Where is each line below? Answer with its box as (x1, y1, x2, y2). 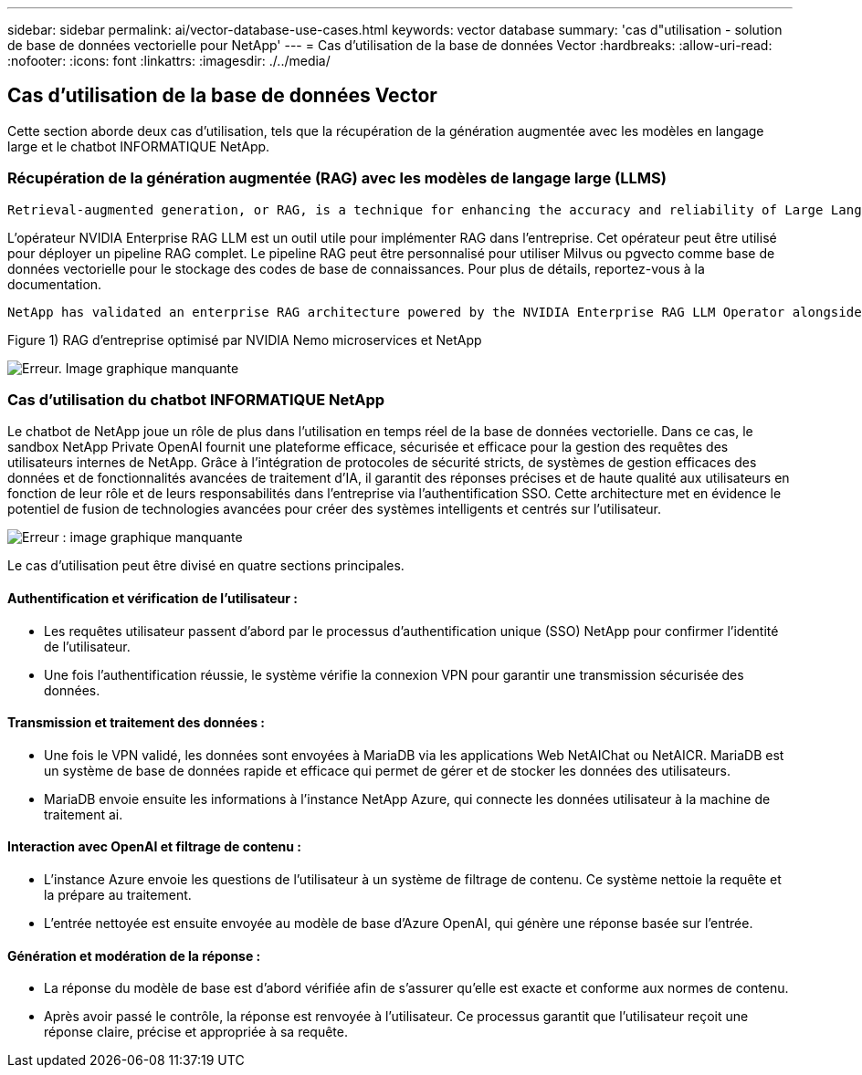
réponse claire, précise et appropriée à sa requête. (44, 1024, 348, 1040)
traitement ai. (44, 806, 123, 822)
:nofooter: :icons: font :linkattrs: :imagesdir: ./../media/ (7, 53, 331, 68)
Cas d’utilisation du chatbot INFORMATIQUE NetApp (7, 390, 385, 409)
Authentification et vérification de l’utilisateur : (7, 590, 298, 606)
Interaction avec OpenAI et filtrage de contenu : (7, 839, 301, 855)
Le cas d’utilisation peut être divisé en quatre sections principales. (7, 558, 405, 574)
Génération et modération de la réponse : (7, 947, 261, 964)
